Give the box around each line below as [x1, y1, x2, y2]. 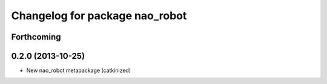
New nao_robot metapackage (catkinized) [26, 67, 131, 74]
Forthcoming [11, 32, 61, 42]
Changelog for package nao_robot [11, 9, 187, 22]
